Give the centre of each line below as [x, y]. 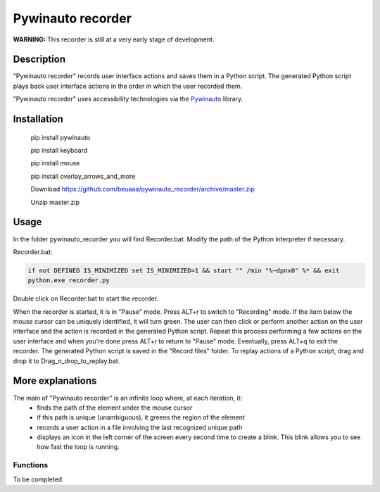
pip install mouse [55, 163]
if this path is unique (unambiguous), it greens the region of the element [141, 417]
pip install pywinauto [61, 137]
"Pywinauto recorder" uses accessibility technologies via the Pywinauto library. [128, 99]
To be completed [38, 479]
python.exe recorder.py [69, 280]
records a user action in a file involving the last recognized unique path [140, 427]
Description [39, 59]
